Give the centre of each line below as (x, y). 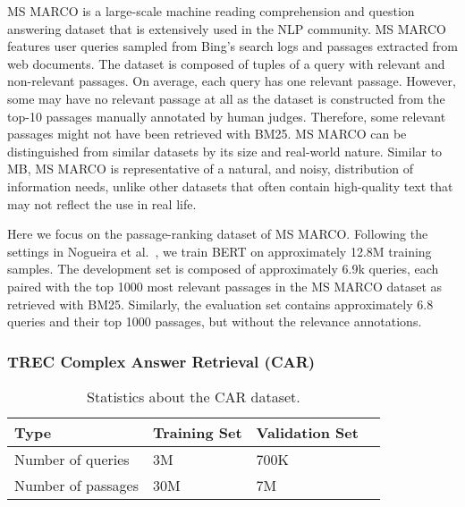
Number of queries (72, 459)
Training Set (197, 432)
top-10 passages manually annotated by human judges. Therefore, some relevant (227, 116)
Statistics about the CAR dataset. (194, 396)
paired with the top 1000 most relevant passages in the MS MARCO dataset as (225, 286)
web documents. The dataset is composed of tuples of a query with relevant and (226, 63)
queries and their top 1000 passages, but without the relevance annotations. (215, 321)
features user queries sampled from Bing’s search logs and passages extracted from (233, 46)
